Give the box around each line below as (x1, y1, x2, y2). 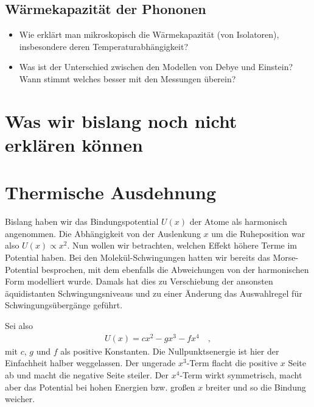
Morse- (273, 251, 299, 264)
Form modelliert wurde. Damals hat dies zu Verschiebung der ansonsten (5, 275, 273, 288)
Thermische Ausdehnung (5, 180, 217, 205)
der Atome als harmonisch (189, 215, 287, 228)
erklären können (5, 132, 143, 157)
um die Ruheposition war (211, 227, 305, 239)
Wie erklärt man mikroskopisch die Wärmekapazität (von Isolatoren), (19, 28, 279, 41)
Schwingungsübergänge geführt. (5, 299, 123, 311)
